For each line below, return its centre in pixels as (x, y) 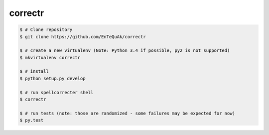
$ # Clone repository (46, 30)
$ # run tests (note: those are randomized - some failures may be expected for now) (127, 113)
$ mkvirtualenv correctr (50, 58)
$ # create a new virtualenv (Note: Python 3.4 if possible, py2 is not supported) (125, 51)
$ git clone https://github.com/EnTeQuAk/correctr (83, 37)
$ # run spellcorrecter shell (57, 92)
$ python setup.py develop (53, 78)
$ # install (34, 71)
